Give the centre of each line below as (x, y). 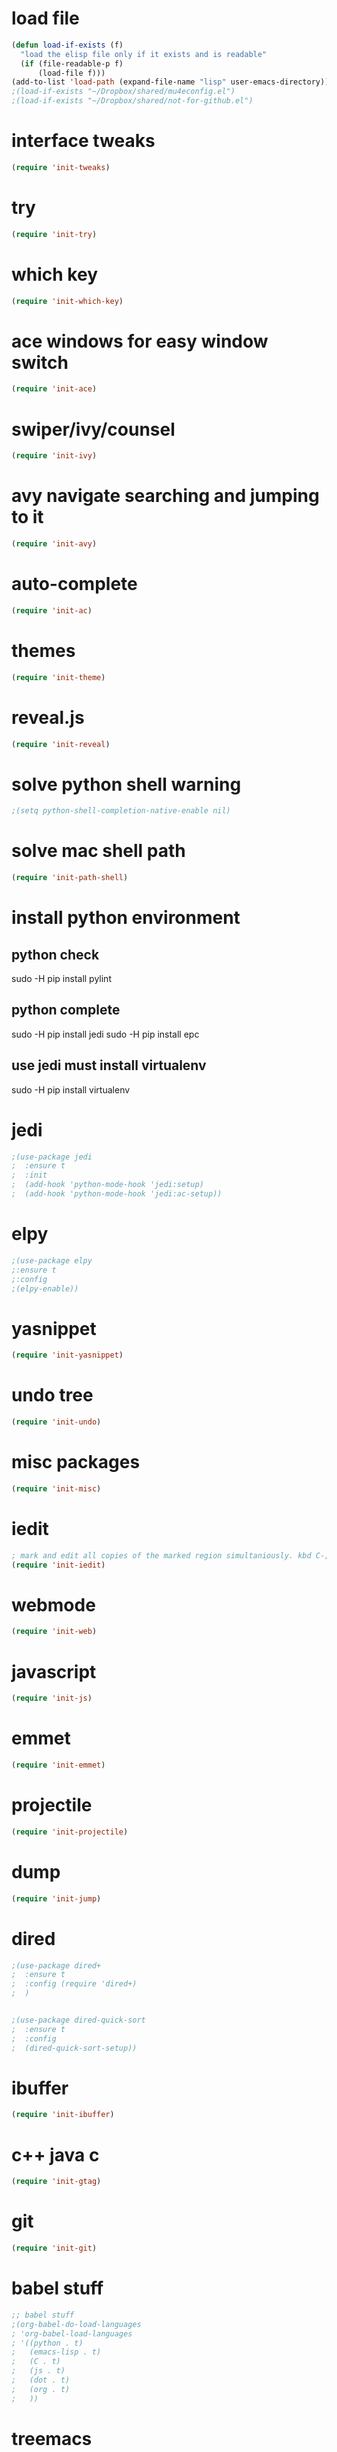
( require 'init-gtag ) (56, 2182)
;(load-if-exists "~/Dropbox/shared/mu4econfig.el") (123, 92)
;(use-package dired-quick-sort (78, 2020)
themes (43, 650)
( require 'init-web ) (54, 1632)
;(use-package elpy (52, 1260)
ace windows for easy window (140, 341)
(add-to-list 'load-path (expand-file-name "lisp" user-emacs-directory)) (170, 82)
